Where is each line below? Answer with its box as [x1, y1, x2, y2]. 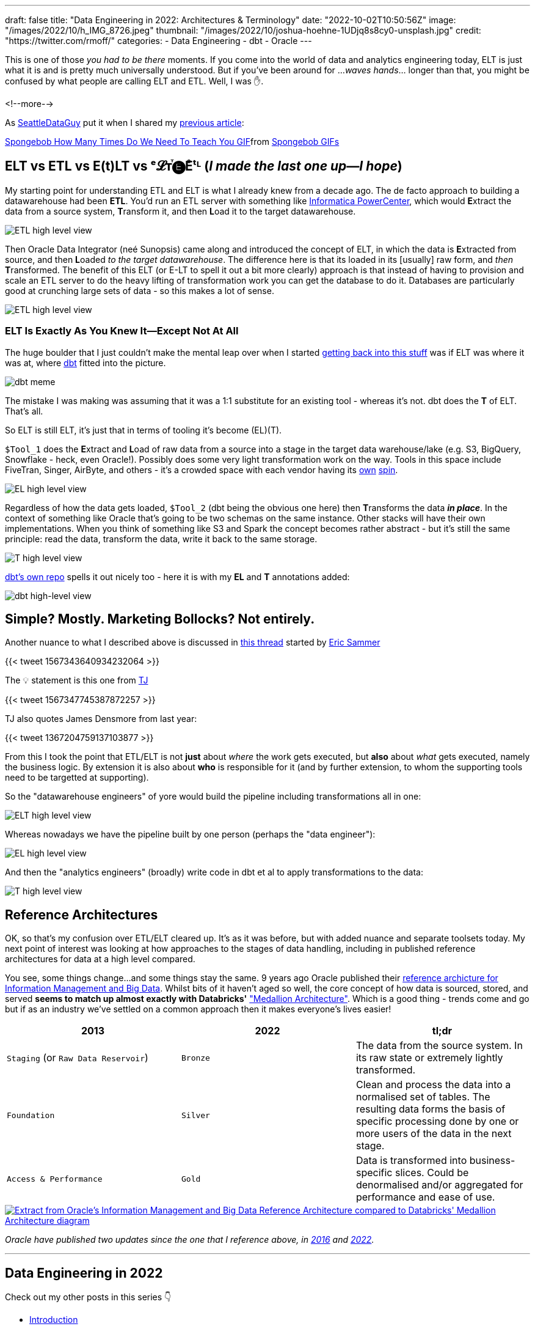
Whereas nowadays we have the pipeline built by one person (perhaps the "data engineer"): [5, 829, 376, 840]
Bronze [181, 1053, 210, 1062]
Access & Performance [7, 1174, 103, 1184]
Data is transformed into [355, 1154, 467, 1167]
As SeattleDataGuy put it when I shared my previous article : [5, 117, 244, 128]
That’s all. [5, 405, 43, 416]
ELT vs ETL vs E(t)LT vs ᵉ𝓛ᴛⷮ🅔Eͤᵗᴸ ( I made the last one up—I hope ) [5, 158, 402, 174]
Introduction [29, 1314, 78, 1325]
